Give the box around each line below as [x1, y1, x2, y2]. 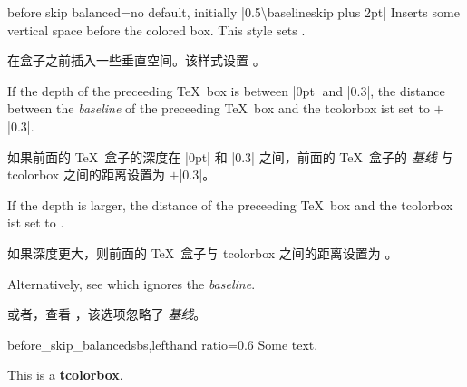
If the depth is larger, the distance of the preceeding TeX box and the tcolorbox [7, 195, 453, 214]
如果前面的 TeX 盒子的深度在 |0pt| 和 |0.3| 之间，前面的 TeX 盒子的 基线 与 [7, 147, 454, 166]
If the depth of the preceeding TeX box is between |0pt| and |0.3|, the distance [7, 81, 445, 100]
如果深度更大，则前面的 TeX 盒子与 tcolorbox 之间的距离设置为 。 [7, 243, 398, 262]
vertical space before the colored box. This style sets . [7, 20, 306, 39]
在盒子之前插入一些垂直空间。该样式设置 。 [7, 51, 266, 70]
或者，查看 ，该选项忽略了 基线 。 [7, 305, 207, 324]
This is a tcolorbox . [7, 365, 123, 384]
